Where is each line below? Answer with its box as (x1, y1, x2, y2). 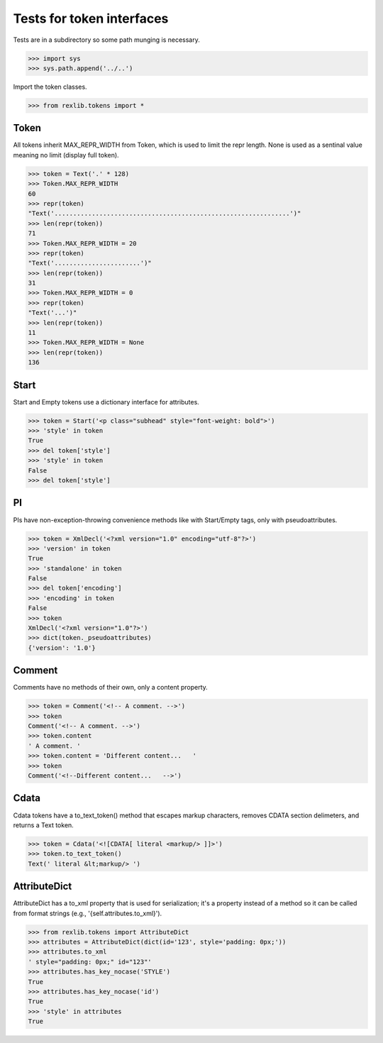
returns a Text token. (13, 820, 74, 829)
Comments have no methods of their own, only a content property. (13, 683, 209, 692)
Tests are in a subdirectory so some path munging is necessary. (13, 35, 200, 44)
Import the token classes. (13, 82, 88, 91)
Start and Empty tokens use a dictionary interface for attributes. (13, 397, 200, 406)
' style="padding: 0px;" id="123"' (28, 958, 152, 966)
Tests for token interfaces (13, 11, 169, 26)
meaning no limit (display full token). (13, 150, 120, 159)
